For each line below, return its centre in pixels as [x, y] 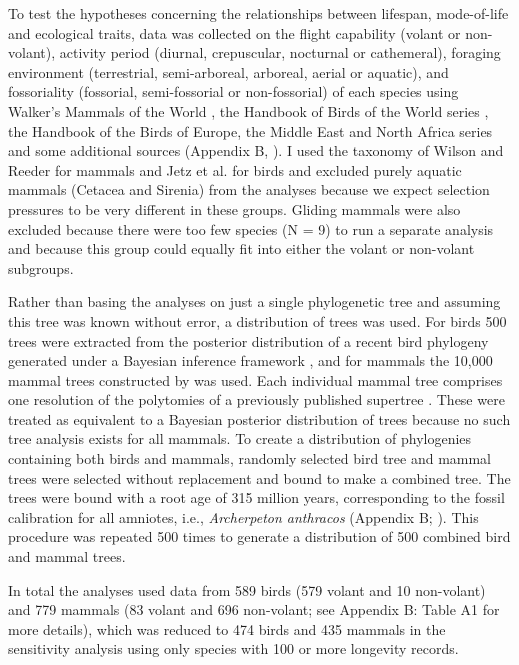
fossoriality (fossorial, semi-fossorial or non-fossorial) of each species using [233, 91]
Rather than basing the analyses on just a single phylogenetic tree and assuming [254, 301]
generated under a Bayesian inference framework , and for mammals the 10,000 [250, 360]
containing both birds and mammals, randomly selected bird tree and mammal [250, 458]
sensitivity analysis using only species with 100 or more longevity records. [233, 648]
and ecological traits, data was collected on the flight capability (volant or [234, 32]
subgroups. [41, 267]
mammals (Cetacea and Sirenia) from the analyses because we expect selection [249, 189]
